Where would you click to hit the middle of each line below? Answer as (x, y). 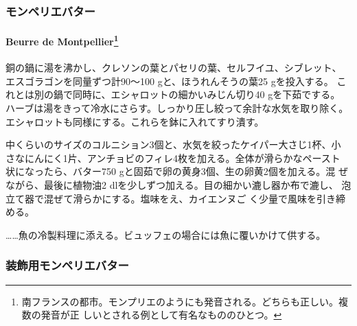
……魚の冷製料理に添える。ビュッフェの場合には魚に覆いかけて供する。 (166, 234)
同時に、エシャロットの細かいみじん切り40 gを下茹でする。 (206, 94)
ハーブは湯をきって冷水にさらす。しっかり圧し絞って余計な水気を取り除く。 (177, 108)
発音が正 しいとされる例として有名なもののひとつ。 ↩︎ (161, 315)
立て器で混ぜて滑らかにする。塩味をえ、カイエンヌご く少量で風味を (161, 198)
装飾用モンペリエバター (67, 265)
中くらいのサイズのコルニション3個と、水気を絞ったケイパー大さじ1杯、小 (173, 144)
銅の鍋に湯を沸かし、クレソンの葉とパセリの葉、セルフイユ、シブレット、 (174, 68)
